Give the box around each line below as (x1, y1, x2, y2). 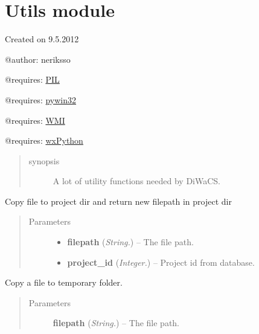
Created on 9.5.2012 (5, 33, 79, 45)
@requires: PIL (5, 73, 60, 86)
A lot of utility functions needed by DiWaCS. (53, 175, 220, 187)
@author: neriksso (5, 53, 71, 65)
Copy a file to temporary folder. (5, 276, 123, 289)
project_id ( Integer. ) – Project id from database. (67, 255, 255, 268)
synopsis (28, 154, 60, 167)
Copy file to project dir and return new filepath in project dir (5, 194, 232, 207)
